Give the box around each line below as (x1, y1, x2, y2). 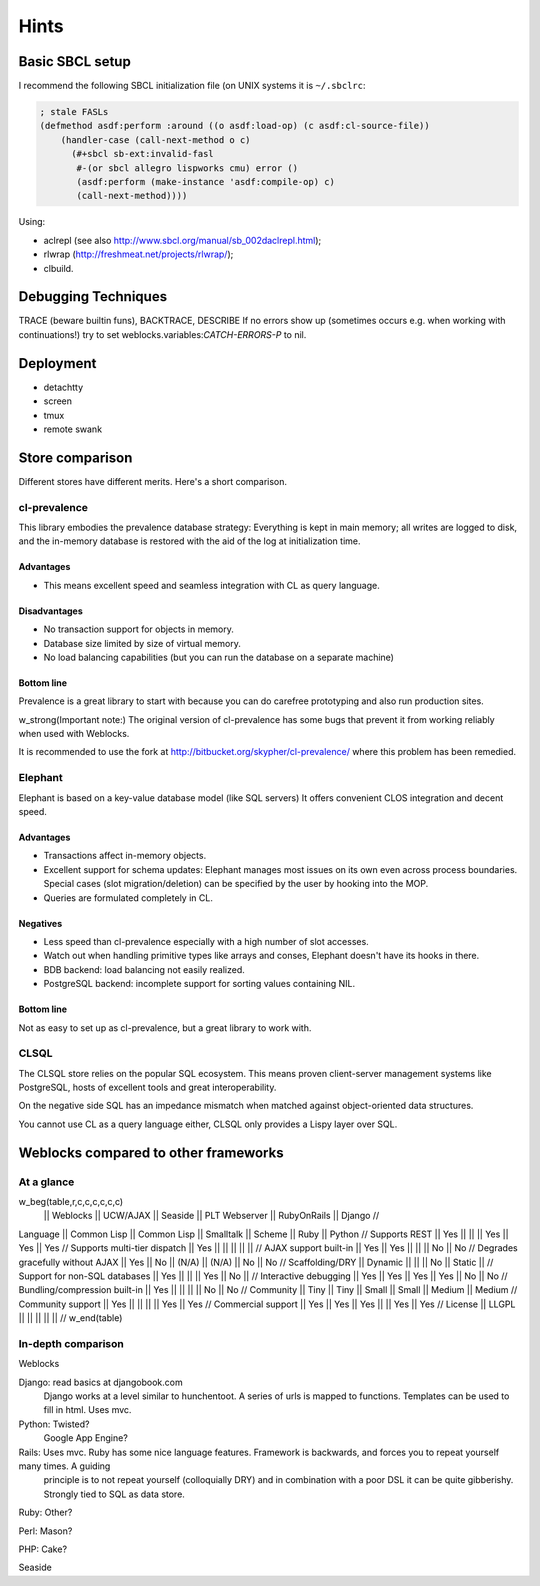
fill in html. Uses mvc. (43, 1404, 132, 1416)
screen (43, 395, 73, 407)
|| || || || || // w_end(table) (18, 1312, 123, 1324)
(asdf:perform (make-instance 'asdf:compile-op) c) (76, 176, 335, 187)
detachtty (43, 381, 84, 393)
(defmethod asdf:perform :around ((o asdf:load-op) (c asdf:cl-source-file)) (39, 120, 430, 132)
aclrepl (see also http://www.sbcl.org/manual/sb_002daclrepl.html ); (43, 234, 322, 246)
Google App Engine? (43, 1432, 129, 1444)
